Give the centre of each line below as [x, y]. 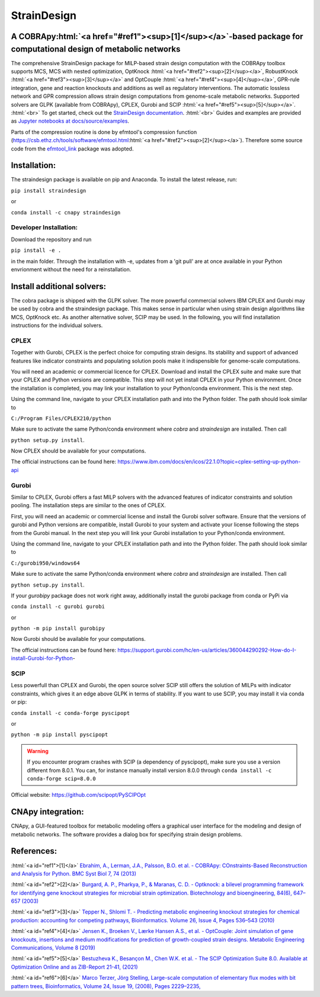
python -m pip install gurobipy [58, 629]
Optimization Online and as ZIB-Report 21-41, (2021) [75, 967]
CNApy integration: [47, 812]
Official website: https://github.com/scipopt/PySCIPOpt [79, 795]
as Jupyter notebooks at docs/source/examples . [70, 121]
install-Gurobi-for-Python [42, 658]
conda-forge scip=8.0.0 [61, 778]
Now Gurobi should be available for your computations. [79, 639]
